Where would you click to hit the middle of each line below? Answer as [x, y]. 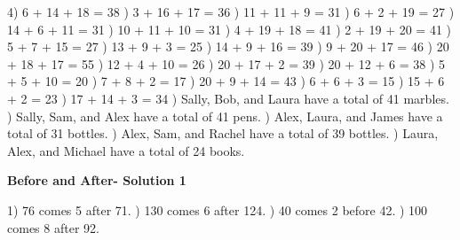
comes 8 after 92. [53, 227]
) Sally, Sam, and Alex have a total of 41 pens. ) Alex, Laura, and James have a [225, 116]
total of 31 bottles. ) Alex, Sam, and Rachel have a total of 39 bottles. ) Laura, [223, 133]
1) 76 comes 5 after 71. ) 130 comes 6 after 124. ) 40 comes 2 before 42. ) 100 [218, 209]
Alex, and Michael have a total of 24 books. [126, 150]
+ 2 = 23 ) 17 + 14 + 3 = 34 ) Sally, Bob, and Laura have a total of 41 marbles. [228, 98]
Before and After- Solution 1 [97, 180]
